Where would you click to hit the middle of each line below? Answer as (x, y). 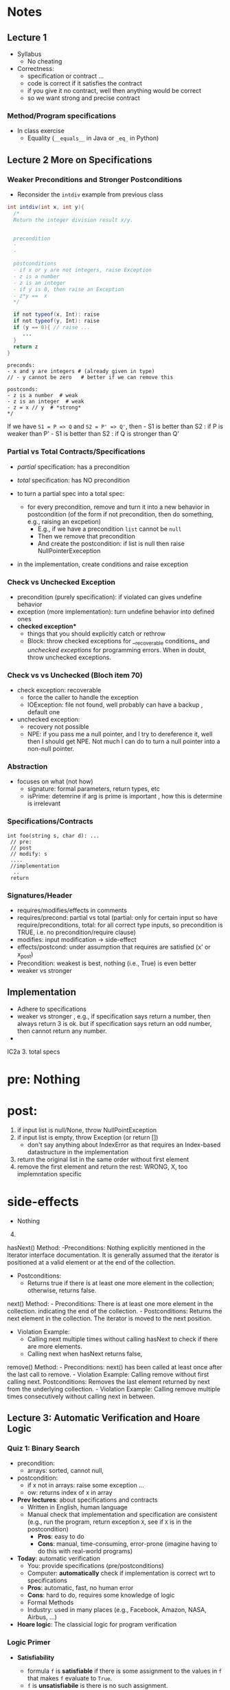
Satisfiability (36, 1657)
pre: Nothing (44, 1079)
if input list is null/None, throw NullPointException (87, 1130)
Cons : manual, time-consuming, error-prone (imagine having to (127, 1544)
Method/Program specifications (62, 116)
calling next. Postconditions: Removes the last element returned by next (108, 1381)
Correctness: (35, 69)
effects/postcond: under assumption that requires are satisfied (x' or (114, 947)
